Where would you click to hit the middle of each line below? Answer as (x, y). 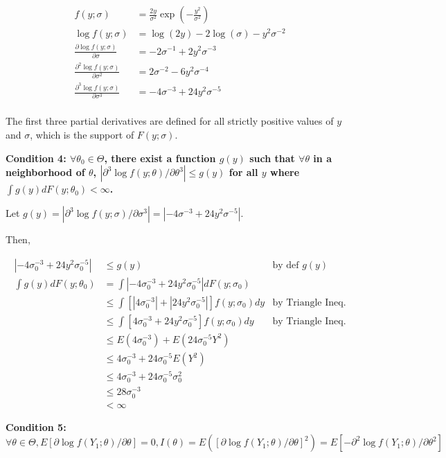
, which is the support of (82, 135)
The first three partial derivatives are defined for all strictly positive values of (170, 121)
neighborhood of (45, 172)
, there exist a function (160, 158)
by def (286, 265)
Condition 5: (36, 426)
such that (272, 158)
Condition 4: (36, 158)
